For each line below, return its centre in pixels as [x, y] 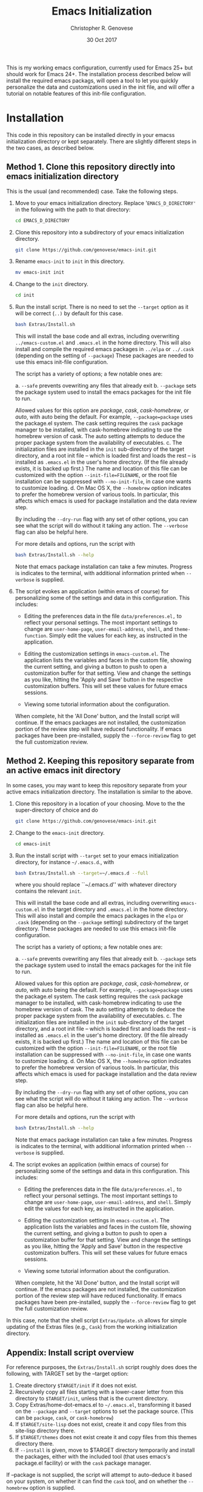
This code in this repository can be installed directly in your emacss [91, 134]
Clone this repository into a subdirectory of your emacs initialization [100, 232]
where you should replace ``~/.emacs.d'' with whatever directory [96, 885]
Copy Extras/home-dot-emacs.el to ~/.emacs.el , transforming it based [103, 1405]
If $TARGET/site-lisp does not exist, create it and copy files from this [101, 1424]
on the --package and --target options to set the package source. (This [104, 1411]
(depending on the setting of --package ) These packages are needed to [104, 356]
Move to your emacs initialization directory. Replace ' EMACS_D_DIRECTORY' [105, 203]
